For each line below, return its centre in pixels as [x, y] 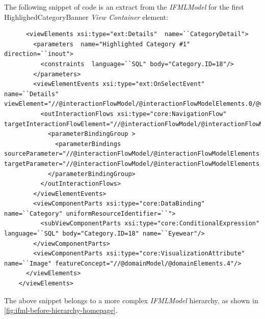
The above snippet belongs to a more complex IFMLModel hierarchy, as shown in [131, 300]
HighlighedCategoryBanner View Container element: [86, 17]
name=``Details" [32, 94]
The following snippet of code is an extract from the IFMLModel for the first [124, 7]
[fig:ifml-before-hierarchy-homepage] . [61, 310]
